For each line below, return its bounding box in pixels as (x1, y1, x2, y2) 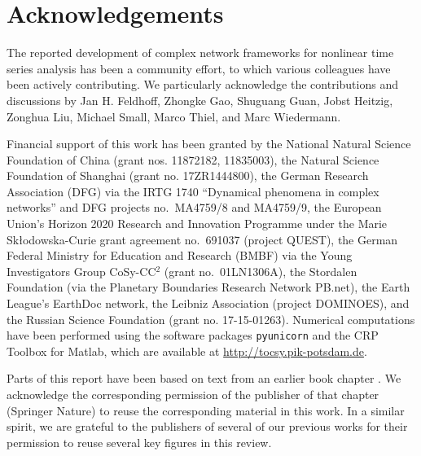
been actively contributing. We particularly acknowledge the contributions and (7, 76, 398, 93)
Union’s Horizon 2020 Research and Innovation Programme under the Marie (7, 215, 388, 232)
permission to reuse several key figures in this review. (7, 433, 272, 450)
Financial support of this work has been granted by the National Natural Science (7, 135, 411, 152)
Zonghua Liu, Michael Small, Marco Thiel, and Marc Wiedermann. (7, 107, 341, 125)
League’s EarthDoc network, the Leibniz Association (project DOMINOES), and (7, 295, 410, 312)
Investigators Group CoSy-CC (7, 262, 156, 279)
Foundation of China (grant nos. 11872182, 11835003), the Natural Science (7, 151, 379, 168)
